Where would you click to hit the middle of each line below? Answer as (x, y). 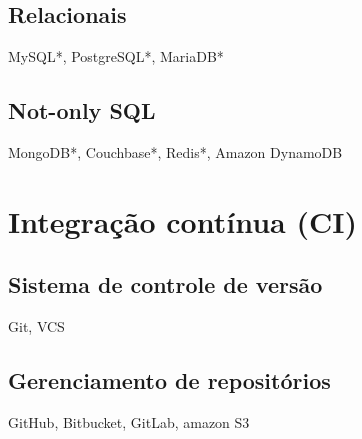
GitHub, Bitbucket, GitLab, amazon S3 (129, 421)
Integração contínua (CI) (182, 220)
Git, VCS (36, 326)
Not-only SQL (82, 110)
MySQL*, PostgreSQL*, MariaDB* (116, 56)
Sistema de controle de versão (165, 284)
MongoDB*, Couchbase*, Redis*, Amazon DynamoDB (175, 152)
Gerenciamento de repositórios (169, 380)
